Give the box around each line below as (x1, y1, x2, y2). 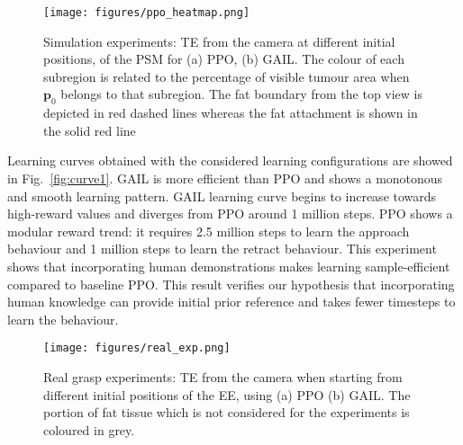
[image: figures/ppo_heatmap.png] (43, 6, 250, 19)
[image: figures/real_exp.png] (43, 342, 231, 355)
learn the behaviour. (7, 309, 119, 328)
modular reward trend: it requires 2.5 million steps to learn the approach (7, 221, 410, 240)
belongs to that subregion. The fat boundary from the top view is (60, 85, 423, 103)
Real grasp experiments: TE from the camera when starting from (43, 368, 403, 387)
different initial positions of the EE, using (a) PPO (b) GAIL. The (43, 385, 411, 404)
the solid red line (43, 120, 136, 139)
